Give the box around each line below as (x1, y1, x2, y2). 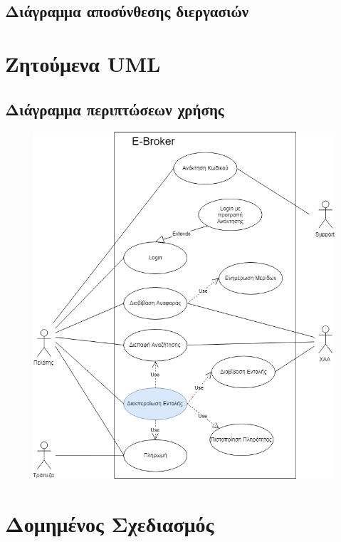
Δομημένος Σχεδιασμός (5, 509, 214, 538)
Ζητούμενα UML (5, 48, 161, 78)
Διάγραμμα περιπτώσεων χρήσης (5, 98, 224, 120)
